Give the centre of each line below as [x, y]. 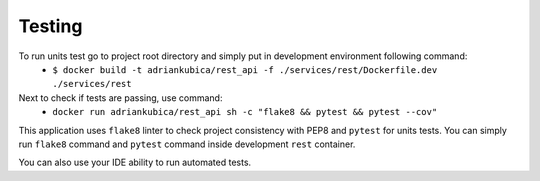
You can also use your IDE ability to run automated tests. [135, 162]
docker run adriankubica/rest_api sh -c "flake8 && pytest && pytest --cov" [245, 112]
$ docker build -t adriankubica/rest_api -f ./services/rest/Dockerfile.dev [245, 69]
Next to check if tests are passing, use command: [120, 97]
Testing [50, 26]
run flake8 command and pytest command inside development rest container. [187, 144]
